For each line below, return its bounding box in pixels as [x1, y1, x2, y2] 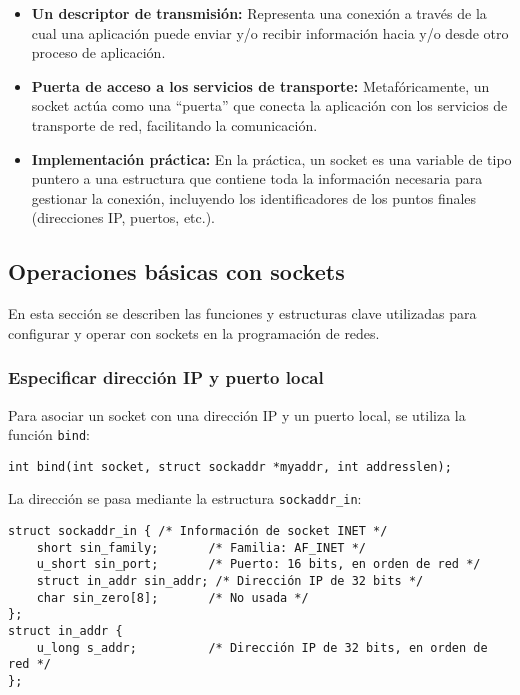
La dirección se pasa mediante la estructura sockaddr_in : [8, 488, 362, 509]
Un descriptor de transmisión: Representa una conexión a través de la [31, 3, 487, 23]
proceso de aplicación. [31, 42, 166, 63]
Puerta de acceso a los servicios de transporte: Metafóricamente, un [31, 75, 490, 96]
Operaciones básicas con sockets [8, 256, 345, 287]
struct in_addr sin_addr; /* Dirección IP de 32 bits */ [36, 574, 424, 589]
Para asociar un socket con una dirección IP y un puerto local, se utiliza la [8, 404, 466, 425]
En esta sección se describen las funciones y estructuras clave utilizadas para [8, 303, 477, 324]
